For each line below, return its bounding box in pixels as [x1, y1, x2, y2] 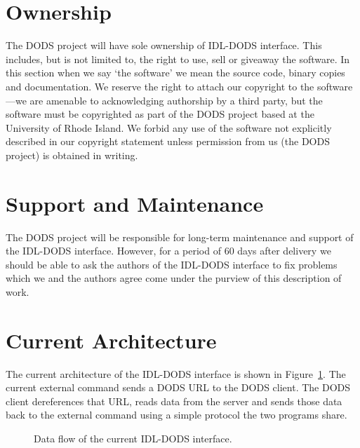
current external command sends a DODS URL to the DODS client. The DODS [6, 380, 351, 395]
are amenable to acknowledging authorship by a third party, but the [29, 93, 323, 107]
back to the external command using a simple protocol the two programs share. [6, 407, 347, 422]
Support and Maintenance [6, 189, 264, 217]
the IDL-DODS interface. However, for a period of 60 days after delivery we [6, 243, 331, 258]
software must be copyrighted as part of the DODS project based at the [6, 107, 314, 121]
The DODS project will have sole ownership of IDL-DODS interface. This [6, 38, 322, 53]
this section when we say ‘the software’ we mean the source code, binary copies [6, 65, 345, 80]
